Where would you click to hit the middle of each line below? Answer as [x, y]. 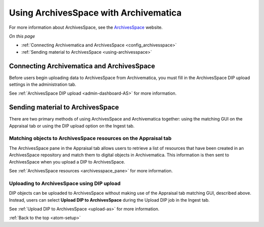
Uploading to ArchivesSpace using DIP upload [65, 183]
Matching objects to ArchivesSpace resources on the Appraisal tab [90, 138]
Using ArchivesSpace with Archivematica [95, 13]
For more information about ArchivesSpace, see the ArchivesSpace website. [86, 27]
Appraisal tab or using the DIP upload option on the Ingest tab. [72, 126]
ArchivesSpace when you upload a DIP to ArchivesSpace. [67, 162]
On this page [22, 36]
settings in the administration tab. [43, 84]
